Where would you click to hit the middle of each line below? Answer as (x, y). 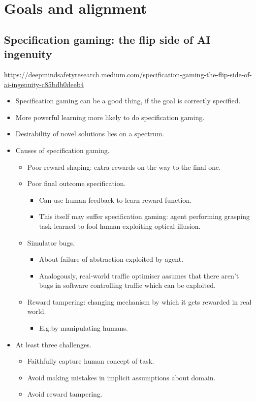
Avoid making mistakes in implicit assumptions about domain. (121, 377)
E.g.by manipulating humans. (83, 328)
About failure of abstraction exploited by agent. (111, 259)
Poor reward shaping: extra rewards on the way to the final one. (124, 167)
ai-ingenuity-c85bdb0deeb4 (44, 84)
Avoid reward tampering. (65, 394)
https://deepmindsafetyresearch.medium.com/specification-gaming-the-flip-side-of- (128, 74)
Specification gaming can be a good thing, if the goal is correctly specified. (128, 101)
